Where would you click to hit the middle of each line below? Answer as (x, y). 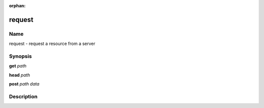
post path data (24, 84)
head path (20, 75)
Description (23, 96)
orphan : (17, 6)
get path (18, 66)
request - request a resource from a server (52, 43)
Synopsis (20, 56)
